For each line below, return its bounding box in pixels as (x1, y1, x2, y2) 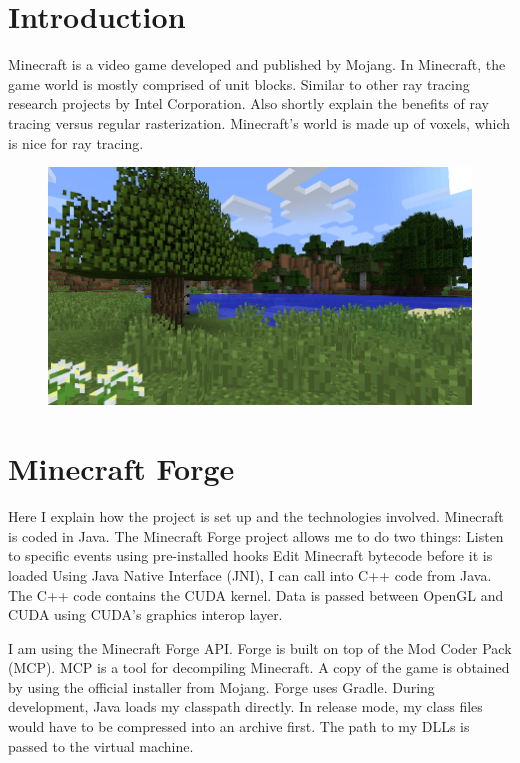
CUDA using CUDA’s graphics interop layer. (8, 604, 283, 625)
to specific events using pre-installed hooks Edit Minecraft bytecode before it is (8, 545, 493, 566)
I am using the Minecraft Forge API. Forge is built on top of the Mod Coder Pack (8, 637, 512, 658)
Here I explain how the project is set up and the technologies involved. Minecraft (8, 506, 504, 527)
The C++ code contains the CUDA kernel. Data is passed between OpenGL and (8, 584, 504, 605)
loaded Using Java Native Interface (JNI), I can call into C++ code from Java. (8, 564, 492, 585)
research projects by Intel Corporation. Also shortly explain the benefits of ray (8, 93, 489, 114)
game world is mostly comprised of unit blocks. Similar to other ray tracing (8, 73, 470, 94)
